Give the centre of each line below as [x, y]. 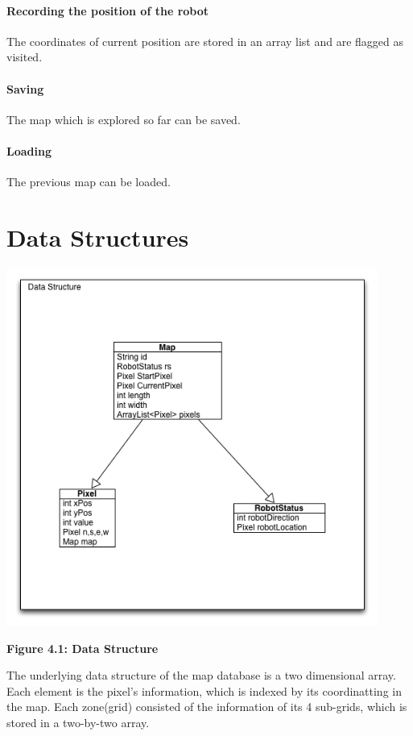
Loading [29, 150]
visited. [25, 57]
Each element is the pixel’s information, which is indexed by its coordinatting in [204, 690]
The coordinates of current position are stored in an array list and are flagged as [205, 41]
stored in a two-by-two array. [78, 723]
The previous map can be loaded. [89, 182]
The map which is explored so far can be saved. [124, 119]
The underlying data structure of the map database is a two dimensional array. [201, 675]
